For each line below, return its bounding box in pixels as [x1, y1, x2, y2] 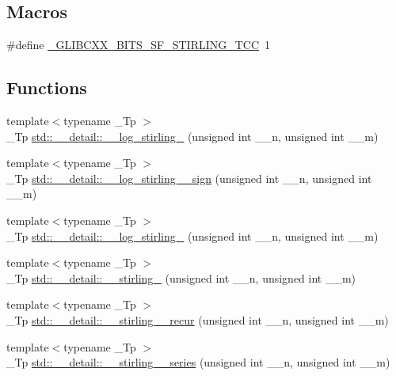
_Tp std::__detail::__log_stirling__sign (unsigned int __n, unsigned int [6, 169, 372, 186]
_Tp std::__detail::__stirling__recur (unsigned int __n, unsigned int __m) [6, 311, 389, 328]
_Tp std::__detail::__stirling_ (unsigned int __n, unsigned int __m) [6, 269, 356, 286]
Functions [6, 75, 87, 100]
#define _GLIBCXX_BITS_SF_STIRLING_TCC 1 [6, 36, 271, 53]
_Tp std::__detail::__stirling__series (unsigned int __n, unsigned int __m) [6, 354, 390, 370]
